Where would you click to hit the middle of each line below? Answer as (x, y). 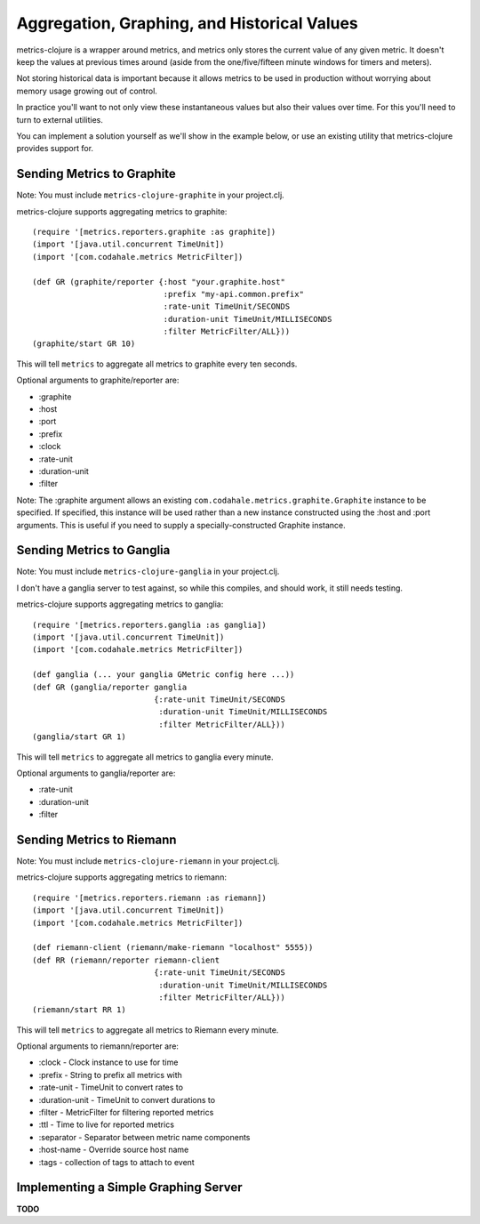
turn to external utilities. (60, 119)
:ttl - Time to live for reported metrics (107, 1124)
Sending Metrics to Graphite (96, 174)
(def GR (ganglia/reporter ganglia (110, 687)
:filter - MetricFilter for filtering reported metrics (126, 1113)
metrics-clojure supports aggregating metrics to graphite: (122, 211)
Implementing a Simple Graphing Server (130, 1188)
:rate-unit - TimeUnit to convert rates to (111, 1087)
